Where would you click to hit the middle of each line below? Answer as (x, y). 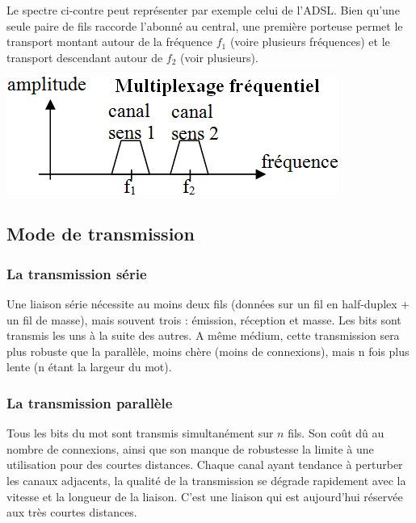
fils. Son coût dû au (336, 433)
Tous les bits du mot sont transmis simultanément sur (140, 433)
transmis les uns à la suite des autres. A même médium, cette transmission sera (203, 335)
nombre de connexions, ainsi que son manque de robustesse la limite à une (190, 448)
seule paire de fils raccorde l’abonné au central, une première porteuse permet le (205, 25)
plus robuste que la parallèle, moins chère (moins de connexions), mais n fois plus (208, 351)
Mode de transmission (101, 234)
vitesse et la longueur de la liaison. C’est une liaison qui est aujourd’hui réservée (205, 496)
